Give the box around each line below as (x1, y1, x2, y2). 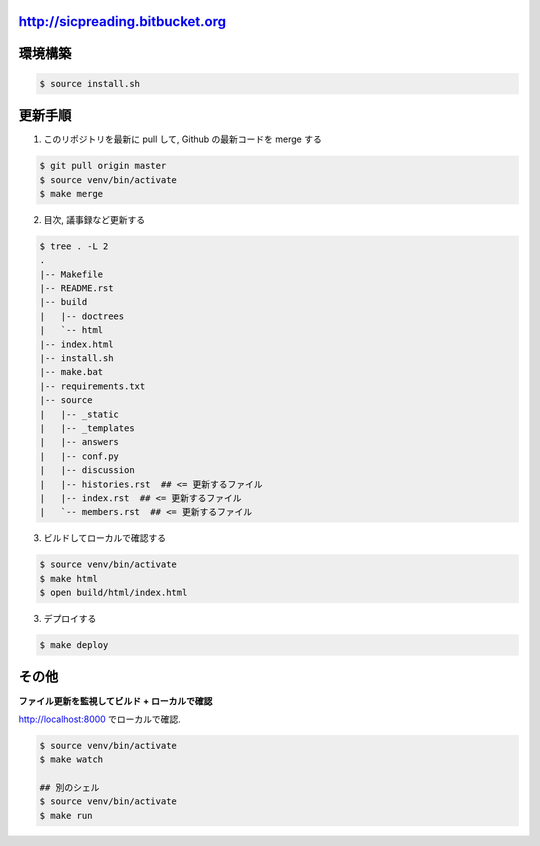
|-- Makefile (39, 268, 104, 280)
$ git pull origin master (39, 160, 167, 172)
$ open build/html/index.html (39, 587, 188, 599)
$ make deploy (39, 640, 109, 650)
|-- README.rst (39, 283, 114, 294)
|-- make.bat (39, 366, 104, 378)
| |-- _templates (39, 422, 135, 434)
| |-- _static (39, 408, 120, 420)
